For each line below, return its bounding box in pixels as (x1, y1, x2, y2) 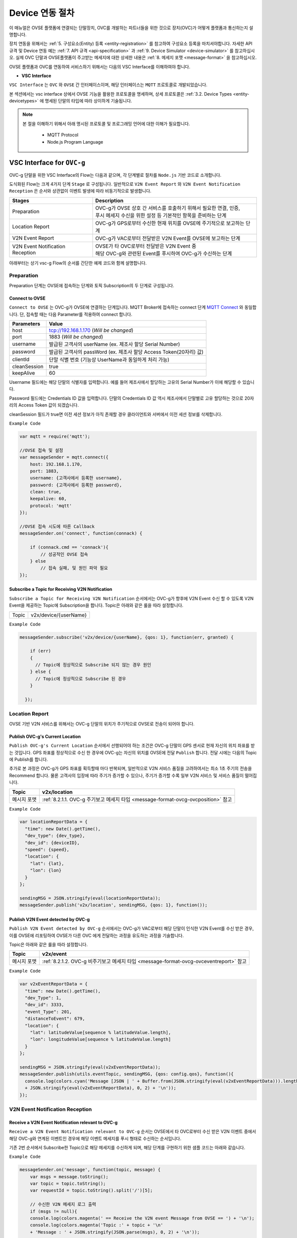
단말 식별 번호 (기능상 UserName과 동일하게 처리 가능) (49, 357, 170, 363)
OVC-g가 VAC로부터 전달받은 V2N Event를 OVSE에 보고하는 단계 (95, 235, 241, 242)
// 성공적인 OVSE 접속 (40, 551, 89, 557)
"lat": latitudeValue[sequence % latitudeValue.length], (30, 1030, 171, 1035)
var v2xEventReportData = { (19, 981, 88, 987)
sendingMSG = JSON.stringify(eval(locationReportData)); (19, 895, 161, 901)
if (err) (30, 648, 51, 654)
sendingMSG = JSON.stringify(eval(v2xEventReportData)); (19, 1065, 161, 1070)
